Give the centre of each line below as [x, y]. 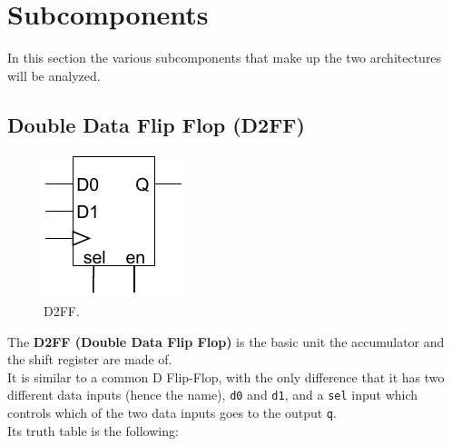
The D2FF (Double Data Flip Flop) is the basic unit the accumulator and [226, 341]
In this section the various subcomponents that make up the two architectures [225, 58]
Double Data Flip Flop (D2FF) [156, 124]
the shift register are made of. [90, 359]
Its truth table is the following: [93, 430]
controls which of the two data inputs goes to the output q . [172, 413]
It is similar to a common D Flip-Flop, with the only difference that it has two [226, 377]
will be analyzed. [54, 75]
